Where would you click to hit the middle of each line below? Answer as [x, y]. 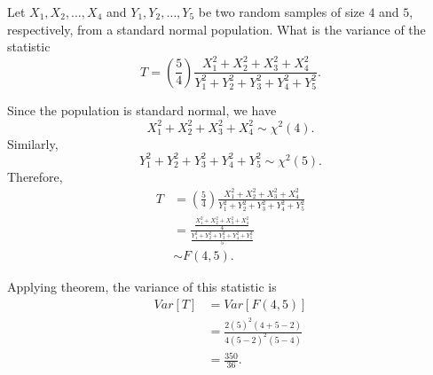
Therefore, [35, 176]
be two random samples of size [281, 12]
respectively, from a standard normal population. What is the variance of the [216, 29]
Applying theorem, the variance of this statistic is [142, 287]
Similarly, [33, 143]
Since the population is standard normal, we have [142, 110]
